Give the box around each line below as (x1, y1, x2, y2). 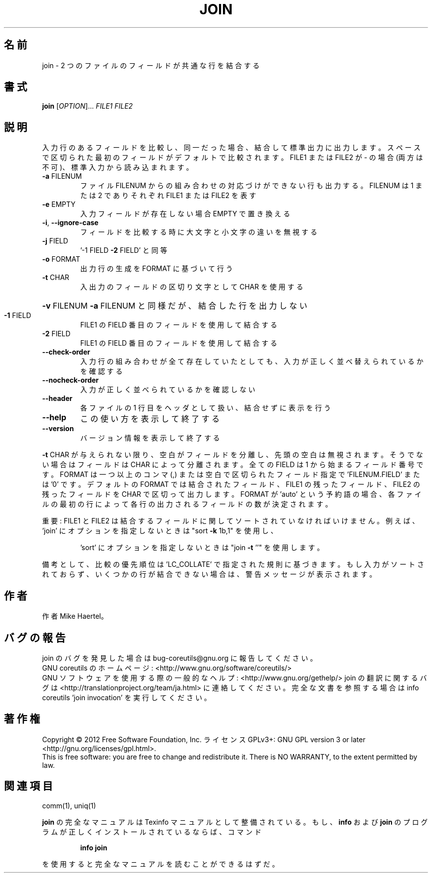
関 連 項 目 (4, 780, 53, 793)
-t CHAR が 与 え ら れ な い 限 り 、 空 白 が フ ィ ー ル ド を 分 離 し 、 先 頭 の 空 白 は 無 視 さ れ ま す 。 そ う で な (42, 450, 423, 459)
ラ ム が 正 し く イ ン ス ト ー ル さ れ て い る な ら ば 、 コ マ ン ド (42, 827, 261, 836)
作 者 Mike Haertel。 (42, 612, 108, 621)
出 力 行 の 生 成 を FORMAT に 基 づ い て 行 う (80, 264, 233, 273)
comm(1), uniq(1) (42, 801, 96, 810)
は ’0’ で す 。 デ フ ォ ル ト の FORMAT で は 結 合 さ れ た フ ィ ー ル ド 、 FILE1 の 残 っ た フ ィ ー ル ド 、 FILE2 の (42, 480, 420, 489)
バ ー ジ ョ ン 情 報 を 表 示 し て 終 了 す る (80, 434, 220, 442)
